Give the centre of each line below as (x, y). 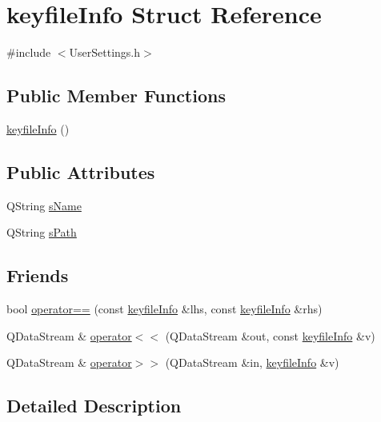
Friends (38, 275)
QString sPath (42, 232)
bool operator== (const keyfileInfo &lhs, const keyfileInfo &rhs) (164, 309)
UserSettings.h (105, 52)
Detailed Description (94, 406)
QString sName (44, 205)
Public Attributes (81, 171)
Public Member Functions (116, 96)
